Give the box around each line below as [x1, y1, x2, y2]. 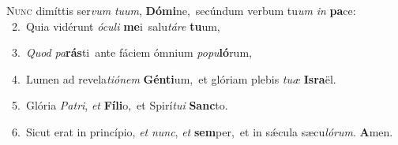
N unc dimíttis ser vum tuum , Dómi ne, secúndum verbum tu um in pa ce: [6, 2, 356, 18]
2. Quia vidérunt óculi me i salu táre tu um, [11, 17, 220, 34]
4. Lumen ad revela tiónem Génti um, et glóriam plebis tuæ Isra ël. [11, 70, 336, 87]
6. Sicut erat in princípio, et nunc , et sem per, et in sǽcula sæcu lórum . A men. [11, 123, 393, 139]
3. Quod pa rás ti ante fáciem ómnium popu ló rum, [11, 44, 252, 61]
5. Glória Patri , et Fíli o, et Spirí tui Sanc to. [11, 97, 228, 113]
